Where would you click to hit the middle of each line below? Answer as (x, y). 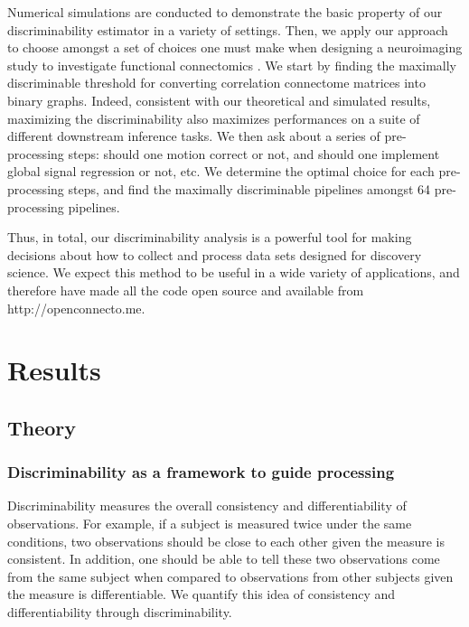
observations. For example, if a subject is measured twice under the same (210, 524)
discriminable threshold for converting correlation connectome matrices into (216, 83)
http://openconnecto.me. (76, 308)
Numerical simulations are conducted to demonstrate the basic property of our (225, 12)
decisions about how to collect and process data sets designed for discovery (215, 254)
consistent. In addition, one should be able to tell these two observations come (224, 559)
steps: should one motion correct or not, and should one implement (254, 153)
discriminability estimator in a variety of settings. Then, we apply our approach (228, 29)
